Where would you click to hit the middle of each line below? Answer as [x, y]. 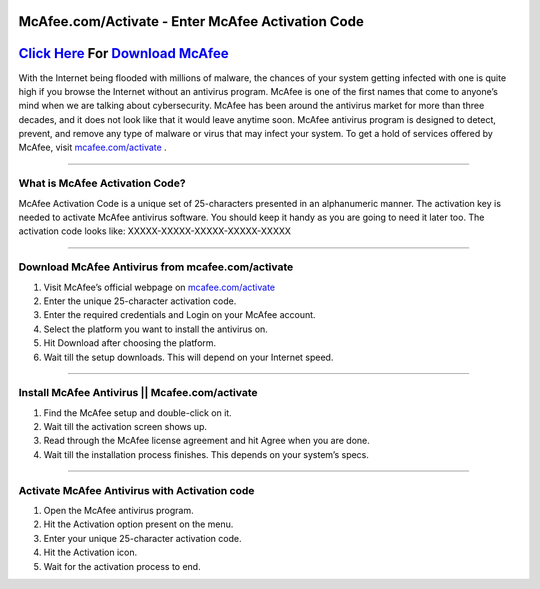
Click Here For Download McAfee [123, 53]
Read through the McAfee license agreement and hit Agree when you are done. [206, 441]
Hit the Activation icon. [90, 552]
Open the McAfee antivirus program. [118, 510]
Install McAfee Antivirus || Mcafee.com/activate [138, 393]
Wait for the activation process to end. [122, 566]
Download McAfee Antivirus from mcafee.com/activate [156, 267]
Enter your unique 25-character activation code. [142, 538]
